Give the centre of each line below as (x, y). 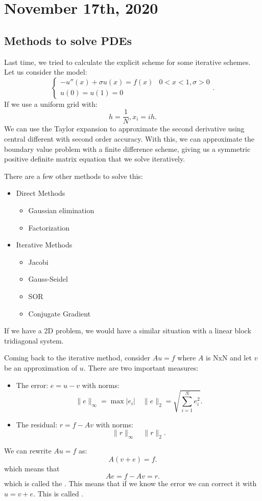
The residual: (37, 424)
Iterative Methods (44, 245)
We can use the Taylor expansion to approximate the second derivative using (124, 129)
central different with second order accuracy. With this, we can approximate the (129, 139)
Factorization (49, 227)
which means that (32, 468)
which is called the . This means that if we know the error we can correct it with (130, 483)
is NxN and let (229, 358)
